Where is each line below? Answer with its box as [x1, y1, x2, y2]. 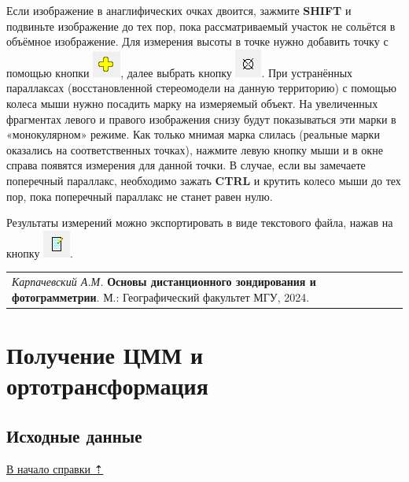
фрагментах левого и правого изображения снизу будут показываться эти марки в [6, 110, 396, 127]
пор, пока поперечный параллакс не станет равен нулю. [6, 187, 273, 204]
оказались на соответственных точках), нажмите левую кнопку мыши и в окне [6, 141, 383, 158]
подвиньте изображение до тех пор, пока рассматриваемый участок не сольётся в [6, 17, 396, 34]
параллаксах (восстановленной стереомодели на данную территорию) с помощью [6, 80, 397, 96]
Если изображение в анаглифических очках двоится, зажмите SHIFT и [6, 2, 352, 18]
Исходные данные [6, 423, 142, 447]
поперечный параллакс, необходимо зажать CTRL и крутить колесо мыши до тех [6, 172, 401, 188]
